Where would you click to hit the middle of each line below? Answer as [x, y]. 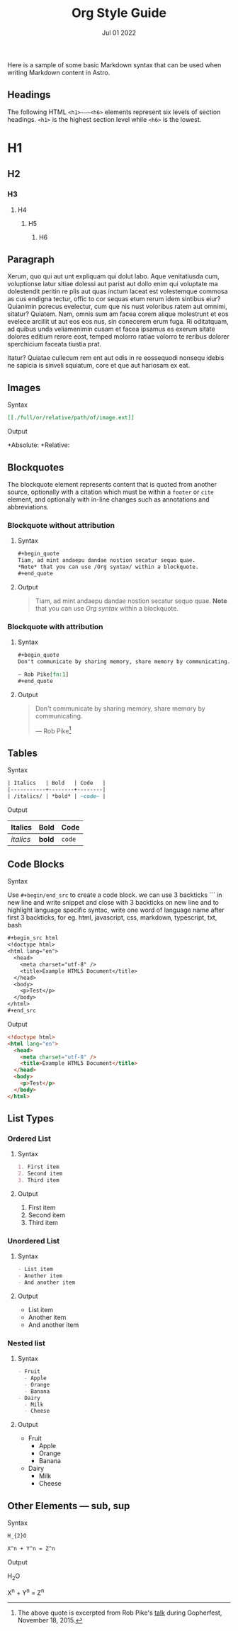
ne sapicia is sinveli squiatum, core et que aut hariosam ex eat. [99, 366]
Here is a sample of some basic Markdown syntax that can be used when [114, 64]
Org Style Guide [119, 13]
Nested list [27, 1343]
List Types [31, 1118]
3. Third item [38, 1180]
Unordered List [34, 1241]
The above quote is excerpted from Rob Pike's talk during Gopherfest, [120, 1613]
